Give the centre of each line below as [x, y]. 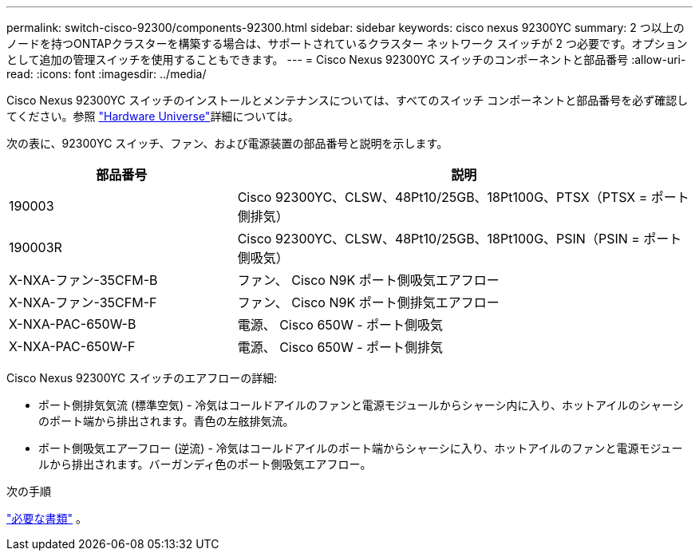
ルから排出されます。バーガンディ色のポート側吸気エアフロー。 [205, 464]
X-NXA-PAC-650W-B [73, 324]
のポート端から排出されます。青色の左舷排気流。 [166, 421]
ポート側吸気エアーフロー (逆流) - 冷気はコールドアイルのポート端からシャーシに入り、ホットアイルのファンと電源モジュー [361, 448]
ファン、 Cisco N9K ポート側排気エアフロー [368, 302]
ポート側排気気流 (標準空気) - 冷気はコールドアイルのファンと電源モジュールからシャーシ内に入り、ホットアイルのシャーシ [361, 405]
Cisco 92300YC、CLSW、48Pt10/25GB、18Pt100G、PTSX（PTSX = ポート [463, 197]
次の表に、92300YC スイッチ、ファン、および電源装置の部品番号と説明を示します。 [227, 143]
